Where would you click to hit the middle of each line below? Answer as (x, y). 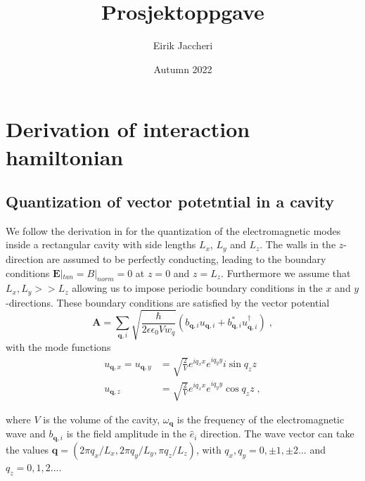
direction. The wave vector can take (277, 434)
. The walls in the (298, 244)
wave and (26, 434)
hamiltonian (65, 156)
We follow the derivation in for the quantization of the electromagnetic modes (173, 230)
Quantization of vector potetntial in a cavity (170, 201)
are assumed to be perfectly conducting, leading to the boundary (186, 258)
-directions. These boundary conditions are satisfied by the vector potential (168, 302)
